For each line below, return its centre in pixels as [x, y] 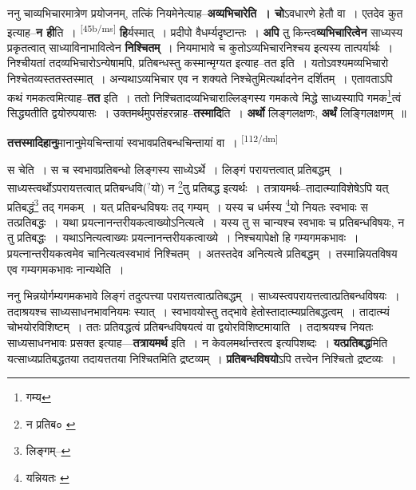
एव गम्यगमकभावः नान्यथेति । [66, 269]
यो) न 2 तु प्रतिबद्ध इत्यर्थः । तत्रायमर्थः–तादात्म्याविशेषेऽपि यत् [270, 186]
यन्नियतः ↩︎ [48, 477]
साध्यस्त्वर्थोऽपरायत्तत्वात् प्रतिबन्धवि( [77, 187]
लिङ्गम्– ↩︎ [48, 450]
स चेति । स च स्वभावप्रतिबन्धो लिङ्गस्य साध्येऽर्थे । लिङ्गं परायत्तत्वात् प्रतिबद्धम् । [175, 169]
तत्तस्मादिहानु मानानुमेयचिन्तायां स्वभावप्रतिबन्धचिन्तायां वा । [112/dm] [143, 141]
